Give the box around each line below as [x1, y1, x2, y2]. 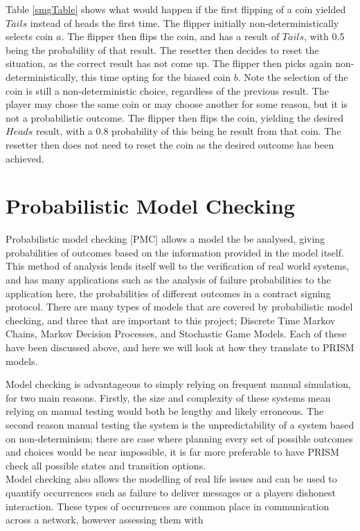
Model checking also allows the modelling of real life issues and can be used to [6, 472, 337, 486]
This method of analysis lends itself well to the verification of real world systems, [6, 259, 350, 273]
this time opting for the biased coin [81, 69, 231, 84]
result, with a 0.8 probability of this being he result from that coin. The [36, 124, 341, 138]
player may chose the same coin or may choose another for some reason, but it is [6, 97, 348, 111]
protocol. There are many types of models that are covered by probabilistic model [6, 299, 353, 314]
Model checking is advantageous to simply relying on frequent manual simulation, [6, 377, 351, 391]
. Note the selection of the [237, 69, 348, 84]
